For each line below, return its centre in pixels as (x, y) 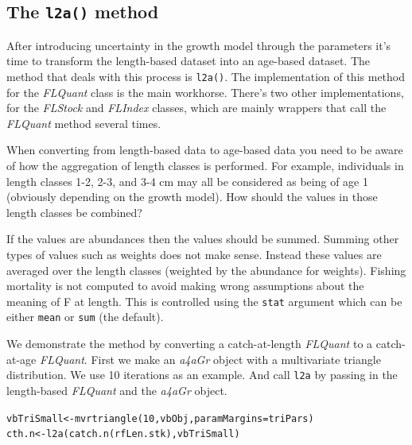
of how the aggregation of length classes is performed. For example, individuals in (205, 165)
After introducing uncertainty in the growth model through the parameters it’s (199, 45)
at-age (21, 359)
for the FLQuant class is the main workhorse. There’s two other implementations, (205, 92)
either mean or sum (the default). (85, 317)
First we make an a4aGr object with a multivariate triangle (236, 359)
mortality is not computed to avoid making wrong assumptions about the (185, 286)
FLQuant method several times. (84, 123)
